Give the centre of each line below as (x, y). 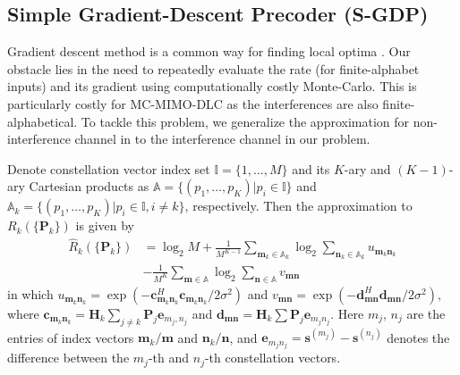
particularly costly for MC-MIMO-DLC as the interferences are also (193, 103)
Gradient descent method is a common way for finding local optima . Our (209, 51)
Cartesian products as (89, 186)
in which (30, 293)
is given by (105, 225)
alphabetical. (43, 121)
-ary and (367, 168)
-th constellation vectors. (273, 358)
